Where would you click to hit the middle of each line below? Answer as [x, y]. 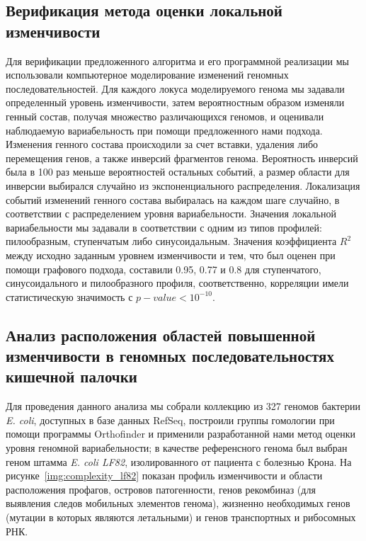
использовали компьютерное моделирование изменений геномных [147, 75]
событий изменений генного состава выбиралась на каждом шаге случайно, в [173, 199]
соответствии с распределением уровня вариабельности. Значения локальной [171, 213]
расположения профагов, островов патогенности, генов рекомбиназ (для [161, 489]
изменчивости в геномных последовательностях [170, 356]
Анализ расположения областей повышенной [161, 335]
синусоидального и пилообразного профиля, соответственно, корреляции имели [177, 283]
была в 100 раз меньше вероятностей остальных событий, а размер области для [178, 172]
